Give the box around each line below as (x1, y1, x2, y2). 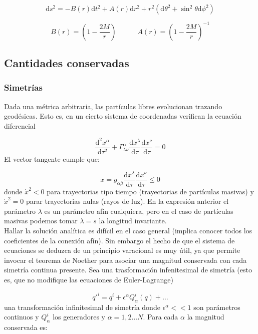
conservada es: (4, 322, 48, 332)
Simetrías (4, 81, 43, 94)
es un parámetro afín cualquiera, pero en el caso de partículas (44, 205, 233, 216)
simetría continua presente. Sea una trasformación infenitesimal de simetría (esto (4, 264, 252, 275)
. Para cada (143, 311, 178, 322)
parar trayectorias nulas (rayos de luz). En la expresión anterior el (26, 196, 229, 206)
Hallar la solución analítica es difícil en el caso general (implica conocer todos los (4, 225, 252, 235)
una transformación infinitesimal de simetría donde (4, 301, 160, 312)
